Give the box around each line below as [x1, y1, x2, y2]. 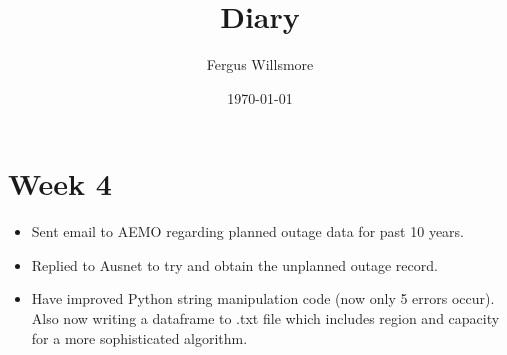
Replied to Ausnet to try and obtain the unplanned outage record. [31, 254, 438, 275]
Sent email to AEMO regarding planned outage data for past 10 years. [31, 221, 464, 242]
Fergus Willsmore [206, 54, 314, 75]
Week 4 [8, 163, 112, 204]
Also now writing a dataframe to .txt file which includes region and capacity [31, 308, 500, 329]
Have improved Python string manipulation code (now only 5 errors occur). [31, 288, 495, 309]
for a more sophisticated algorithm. [31, 327, 248, 348]
